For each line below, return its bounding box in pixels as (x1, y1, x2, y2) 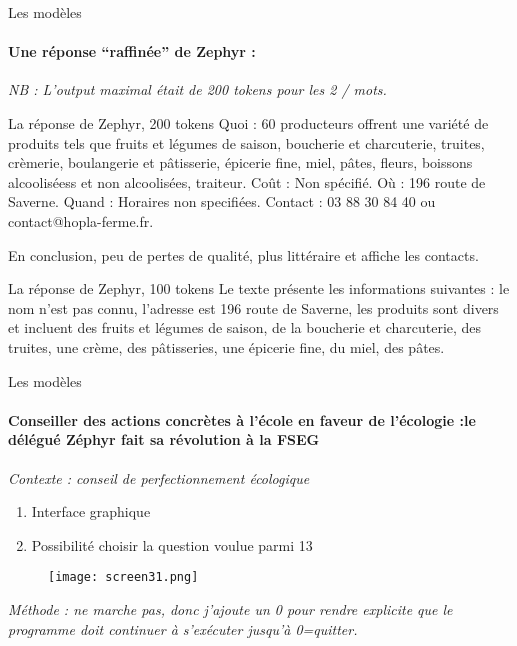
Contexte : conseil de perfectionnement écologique (8, 467, 310, 488)
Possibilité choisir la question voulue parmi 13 (31, 534, 313, 555)
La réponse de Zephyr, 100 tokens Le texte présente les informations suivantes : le (8, 278, 510, 299)
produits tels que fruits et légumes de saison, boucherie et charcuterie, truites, (8, 132, 485, 153)
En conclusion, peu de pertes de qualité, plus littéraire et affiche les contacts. (8, 244, 479, 265)
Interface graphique (31, 501, 151, 522)
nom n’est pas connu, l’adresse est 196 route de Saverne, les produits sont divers (8, 297, 499, 318)
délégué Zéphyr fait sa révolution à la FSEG (8, 429, 320, 450)
